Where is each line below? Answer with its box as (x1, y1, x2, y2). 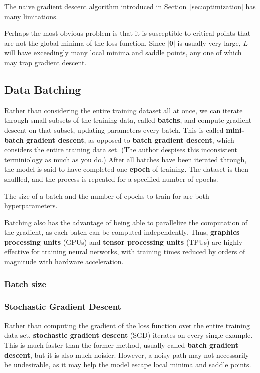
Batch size (4, 277, 47, 290)
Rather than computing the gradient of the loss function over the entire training (4, 320, 250, 330)
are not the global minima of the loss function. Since (4, 37, 165, 48)
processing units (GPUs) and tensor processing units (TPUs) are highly (4, 236, 243, 247)
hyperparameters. (4, 200, 58, 211)
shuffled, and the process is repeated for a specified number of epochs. (4, 173, 218, 184)
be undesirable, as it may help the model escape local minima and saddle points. (4, 359, 251, 370)
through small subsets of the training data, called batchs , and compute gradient (4, 115, 252, 125)
